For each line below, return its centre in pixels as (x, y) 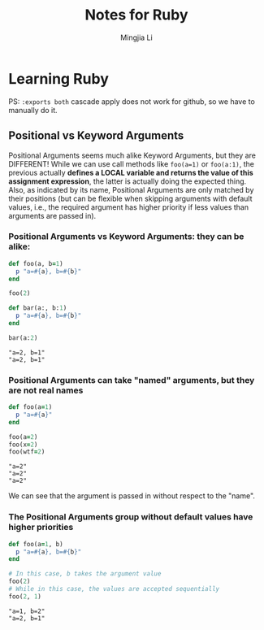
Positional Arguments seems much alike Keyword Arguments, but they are (132, 155)
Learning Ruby (59, 78)
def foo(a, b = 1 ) (36, 263)
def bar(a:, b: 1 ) (38, 308)
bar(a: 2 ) (23, 338)
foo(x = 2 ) (23, 445)
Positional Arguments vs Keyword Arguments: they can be (126, 237)
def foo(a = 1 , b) (36, 544)
